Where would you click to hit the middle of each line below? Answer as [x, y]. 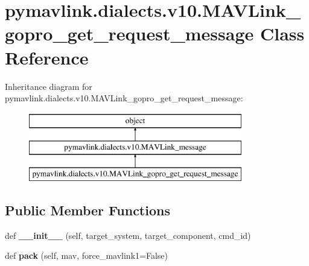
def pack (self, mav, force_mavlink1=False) [86, 255]
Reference [47, 57]
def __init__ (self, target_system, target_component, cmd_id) [128, 235]
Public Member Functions [88, 210]
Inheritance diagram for [49, 86]
